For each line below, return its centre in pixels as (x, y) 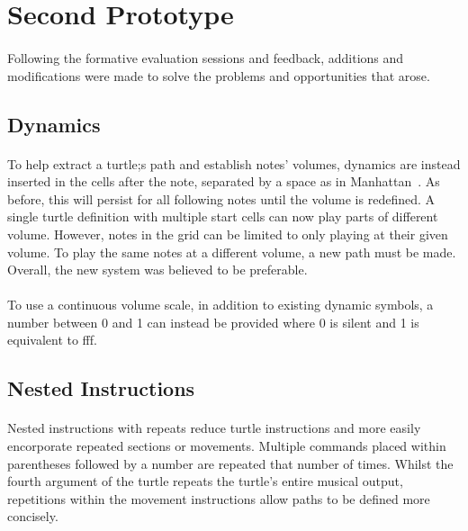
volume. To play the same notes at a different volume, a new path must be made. (232, 252)
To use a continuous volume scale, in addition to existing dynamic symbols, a (220, 305)
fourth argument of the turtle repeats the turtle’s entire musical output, (205, 481)
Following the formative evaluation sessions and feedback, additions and (206, 57)
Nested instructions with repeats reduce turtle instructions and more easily (214, 428)
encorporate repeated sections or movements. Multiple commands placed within (227, 446)
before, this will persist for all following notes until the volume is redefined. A (221, 198)
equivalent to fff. (52, 340)
